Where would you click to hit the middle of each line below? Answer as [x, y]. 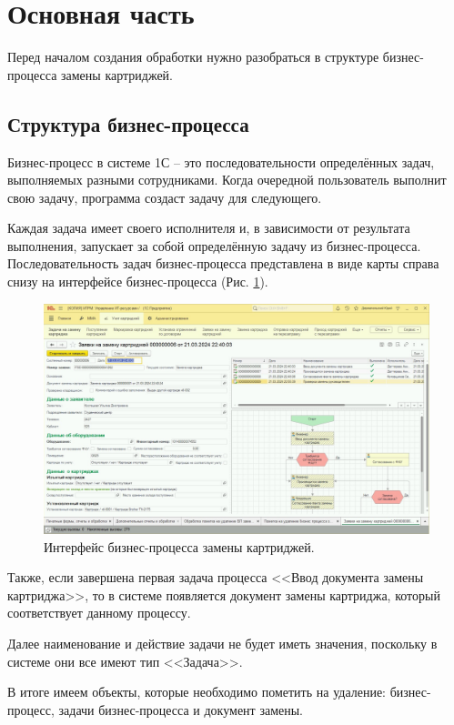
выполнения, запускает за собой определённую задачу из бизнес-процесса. [214, 245]
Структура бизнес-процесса [128, 123]
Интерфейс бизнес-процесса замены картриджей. [179, 546]
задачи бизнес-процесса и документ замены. [181, 709]
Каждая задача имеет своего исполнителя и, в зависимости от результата [209, 228]
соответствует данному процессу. [99, 613]
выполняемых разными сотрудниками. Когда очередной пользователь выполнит [227, 180]
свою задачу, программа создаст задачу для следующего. [165, 197]
